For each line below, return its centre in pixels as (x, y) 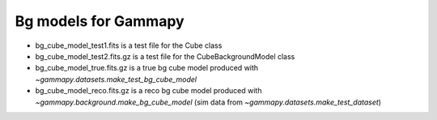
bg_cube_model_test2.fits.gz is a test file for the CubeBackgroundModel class (165, 56)
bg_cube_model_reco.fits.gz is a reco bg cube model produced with (148, 91)
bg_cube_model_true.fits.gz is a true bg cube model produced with (147, 68)
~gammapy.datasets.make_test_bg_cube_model (116, 79)
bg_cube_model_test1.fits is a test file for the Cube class (129, 45)
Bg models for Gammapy (100, 21)
